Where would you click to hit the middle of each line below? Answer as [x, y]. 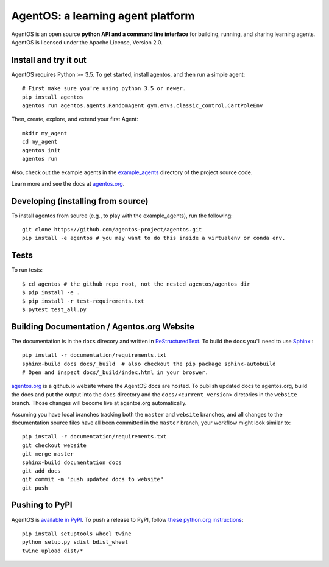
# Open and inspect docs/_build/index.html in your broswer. [115, 372]
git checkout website [54, 445]
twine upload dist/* [53, 551]
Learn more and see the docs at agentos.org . [68, 183]
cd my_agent [40, 142]
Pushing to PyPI [42, 505]
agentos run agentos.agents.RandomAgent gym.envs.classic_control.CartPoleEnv [143, 106]
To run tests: [27, 270]
